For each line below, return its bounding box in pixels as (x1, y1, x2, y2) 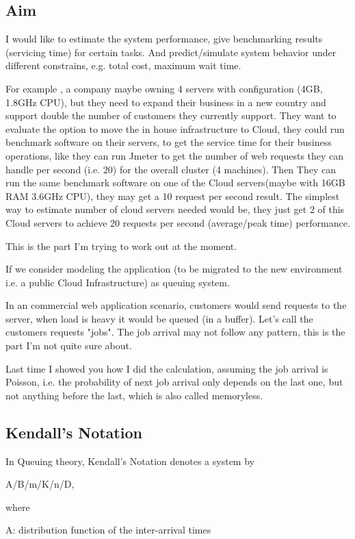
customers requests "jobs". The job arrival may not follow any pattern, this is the (5, 325, 345, 339)
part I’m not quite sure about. (5, 338, 132, 353)
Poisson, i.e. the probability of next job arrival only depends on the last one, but (5, 375, 343, 389)
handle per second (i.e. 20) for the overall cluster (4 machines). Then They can (5, 162, 336, 176)
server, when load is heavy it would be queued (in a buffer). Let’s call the (5, 311, 313, 325)
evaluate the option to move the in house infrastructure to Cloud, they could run (5, 121, 345, 136)
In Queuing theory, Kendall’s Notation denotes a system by (5, 453, 254, 468)
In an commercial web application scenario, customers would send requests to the (5, 298, 347, 312)
